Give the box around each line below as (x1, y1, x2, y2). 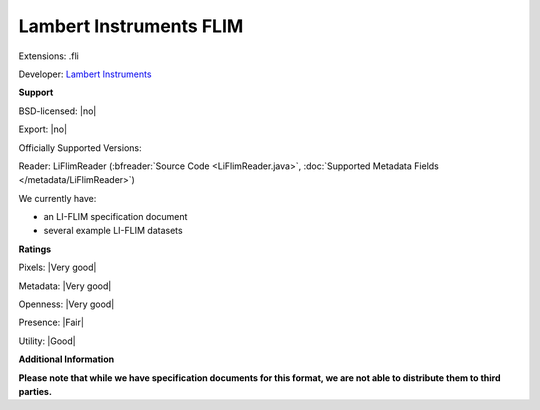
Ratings (18, 243, 52, 255)
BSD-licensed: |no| (18, 105, 97, 117)
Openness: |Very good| (18, 298, 115, 310)
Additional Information (18, 353, 115, 365)
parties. (18, 385, 52, 397)
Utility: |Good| (18, 335, 76, 347)
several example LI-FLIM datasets (43, 225, 184, 237)
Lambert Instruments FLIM (18, 15, 244, 37)
